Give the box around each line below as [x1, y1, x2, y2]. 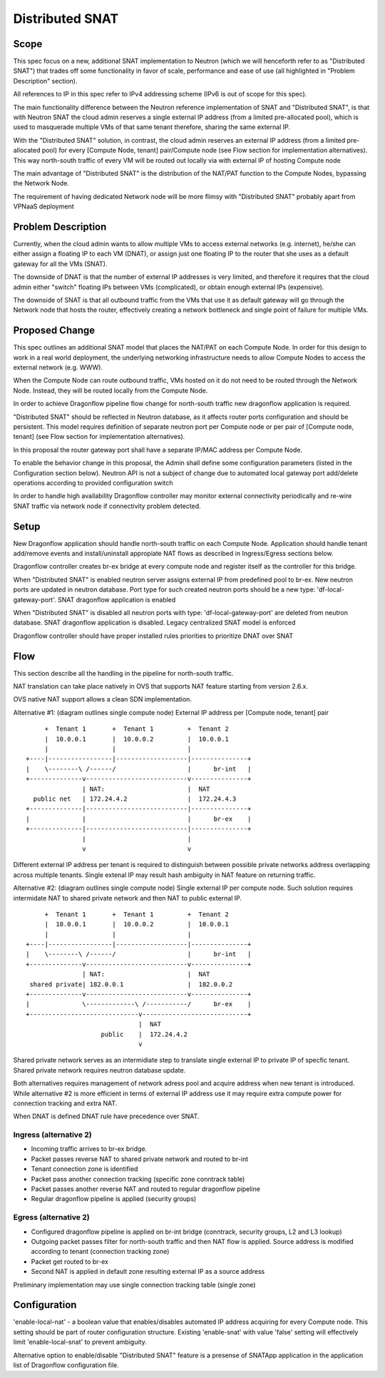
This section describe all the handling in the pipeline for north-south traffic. [13, 669, 234, 677]
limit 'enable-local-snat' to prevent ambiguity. [13, 1338, 147, 1347]
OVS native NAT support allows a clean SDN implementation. [13, 695, 192, 704]
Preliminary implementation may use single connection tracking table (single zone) [13, 1280, 256, 1289]
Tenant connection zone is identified [31, 1165, 138, 1173]
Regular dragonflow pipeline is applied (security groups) [31, 1195, 197, 1203]
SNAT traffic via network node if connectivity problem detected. [13, 502, 201, 510]
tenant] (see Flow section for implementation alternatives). [13, 432, 185, 441]
